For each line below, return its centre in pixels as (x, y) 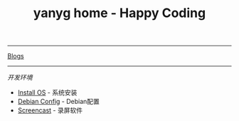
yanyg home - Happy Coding (119, 13)
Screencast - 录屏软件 (50, 110)
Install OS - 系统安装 (47, 93)
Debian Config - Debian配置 (58, 102)
